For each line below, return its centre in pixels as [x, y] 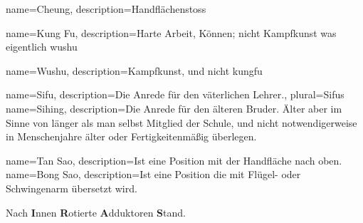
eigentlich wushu [42, 47]
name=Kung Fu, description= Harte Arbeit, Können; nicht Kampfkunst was [171, 32]
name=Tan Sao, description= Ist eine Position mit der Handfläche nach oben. [174, 160]
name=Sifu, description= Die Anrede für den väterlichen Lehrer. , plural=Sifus [175, 94]
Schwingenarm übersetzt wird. [72, 188]
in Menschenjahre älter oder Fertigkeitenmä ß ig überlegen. [131, 136]
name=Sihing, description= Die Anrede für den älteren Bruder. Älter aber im [174, 108]
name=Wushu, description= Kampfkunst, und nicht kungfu [134, 70]
